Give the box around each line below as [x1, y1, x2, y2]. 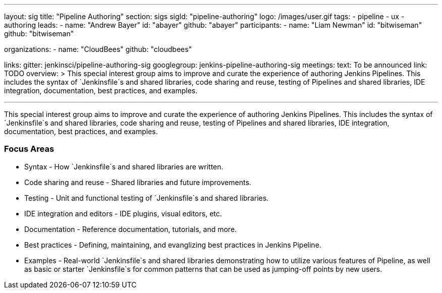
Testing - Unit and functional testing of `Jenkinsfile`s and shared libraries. [24, 193, 269, 202]
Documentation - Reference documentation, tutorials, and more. [24, 224, 237, 233]
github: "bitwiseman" [4, 29, 74, 38]
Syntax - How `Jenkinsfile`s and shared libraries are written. [24, 162, 224, 171]
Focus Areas [4, 144, 54, 154]
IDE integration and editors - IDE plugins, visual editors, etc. [24, 209, 222, 218]
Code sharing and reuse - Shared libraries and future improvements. [24, 178, 251, 187]
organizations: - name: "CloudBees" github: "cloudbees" [4, 45, 192, 53]
